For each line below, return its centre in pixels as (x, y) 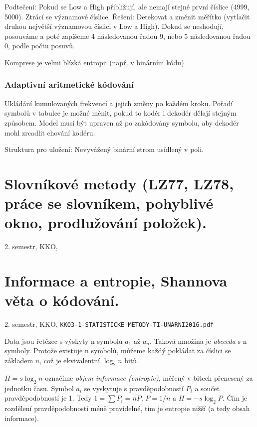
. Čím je (235, 398)
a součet (207, 388)
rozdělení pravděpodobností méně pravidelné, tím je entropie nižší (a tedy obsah (127, 408)
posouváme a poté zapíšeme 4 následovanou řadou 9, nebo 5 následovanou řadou (128, 36)
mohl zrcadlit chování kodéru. (50, 132)
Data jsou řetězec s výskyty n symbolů (64, 341)
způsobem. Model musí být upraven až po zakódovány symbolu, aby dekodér (122, 122)
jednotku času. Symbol (39, 388)
